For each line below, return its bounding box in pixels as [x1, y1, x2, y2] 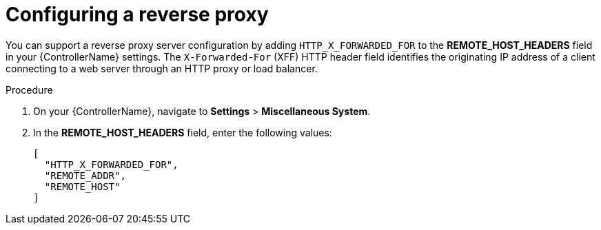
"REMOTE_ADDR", [44, 169, 126, 181]
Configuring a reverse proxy [6, 3, 269, 26]
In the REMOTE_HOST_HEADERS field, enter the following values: [33, 126, 332, 138]
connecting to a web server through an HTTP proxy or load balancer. [6, 62, 318, 74]
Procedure [6, 83, 53, 96]
